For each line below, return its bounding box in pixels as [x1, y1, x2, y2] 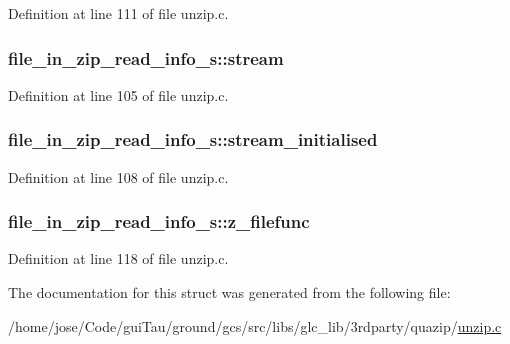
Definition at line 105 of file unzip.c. [8, 84, 229, 105]
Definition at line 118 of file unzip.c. [8, 248, 229, 269]
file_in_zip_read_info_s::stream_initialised [8, 127, 378, 152]
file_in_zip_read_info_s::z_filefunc [8, 209, 310, 234]
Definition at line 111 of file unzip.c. [8, 3, 229, 23]
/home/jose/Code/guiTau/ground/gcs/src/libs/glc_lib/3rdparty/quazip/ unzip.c [8, 315, 502, 336]
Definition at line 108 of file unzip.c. [8, 166, 229, 187]
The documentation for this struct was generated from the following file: [8, 282, 451, 303]
